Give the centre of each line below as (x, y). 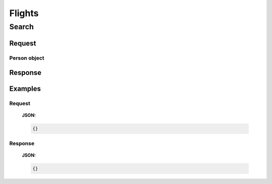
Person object (27, 58)
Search (21, 27)
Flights (24, 13)
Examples (25, 89)
